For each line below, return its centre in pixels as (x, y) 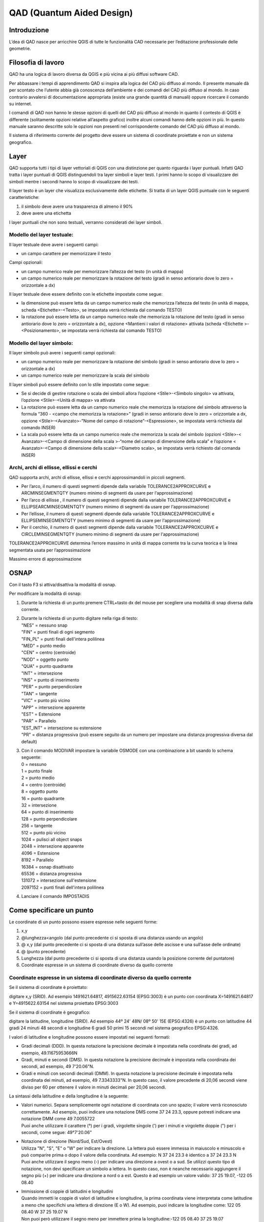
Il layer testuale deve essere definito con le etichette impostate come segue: (86, 294)
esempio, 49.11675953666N (49, 1053)
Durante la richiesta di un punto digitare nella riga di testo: (79, 618)
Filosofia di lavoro (37, 63)
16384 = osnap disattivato (47, 867)
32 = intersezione (39, 805)
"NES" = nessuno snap (44, 625)
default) (29, 742)
